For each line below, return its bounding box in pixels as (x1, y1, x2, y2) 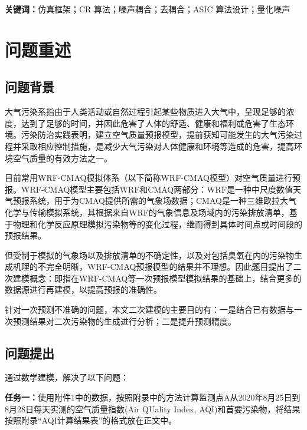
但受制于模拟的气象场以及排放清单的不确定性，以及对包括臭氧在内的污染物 (5, 249, 294, 261)
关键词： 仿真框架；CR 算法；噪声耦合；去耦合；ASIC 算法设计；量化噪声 (5, 3, 290, 15)
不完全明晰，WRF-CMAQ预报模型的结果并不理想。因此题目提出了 (37, 260, 293, 273)
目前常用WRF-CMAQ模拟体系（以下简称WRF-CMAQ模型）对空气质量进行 (5, 171, 292, 184)
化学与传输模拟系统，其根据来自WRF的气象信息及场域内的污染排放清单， (5, 206, 289, 218)
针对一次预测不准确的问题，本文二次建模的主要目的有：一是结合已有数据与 (5, 303, 294, 316)
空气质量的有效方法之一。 (12, 151, 112, 164)
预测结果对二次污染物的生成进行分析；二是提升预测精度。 (12, 315, 236, 327)
